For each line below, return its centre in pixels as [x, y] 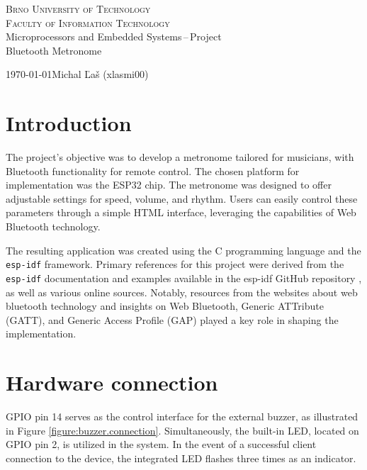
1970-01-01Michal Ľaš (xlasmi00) [77, 74]
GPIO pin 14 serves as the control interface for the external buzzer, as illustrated [182, 416]
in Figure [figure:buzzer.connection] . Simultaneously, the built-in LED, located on [182, 430]
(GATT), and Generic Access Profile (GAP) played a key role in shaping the [172, 319]
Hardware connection [112, 382]
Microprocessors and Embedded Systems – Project [114, 37]
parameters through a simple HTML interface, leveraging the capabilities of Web [181, 212]
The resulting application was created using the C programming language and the [183, 250]
